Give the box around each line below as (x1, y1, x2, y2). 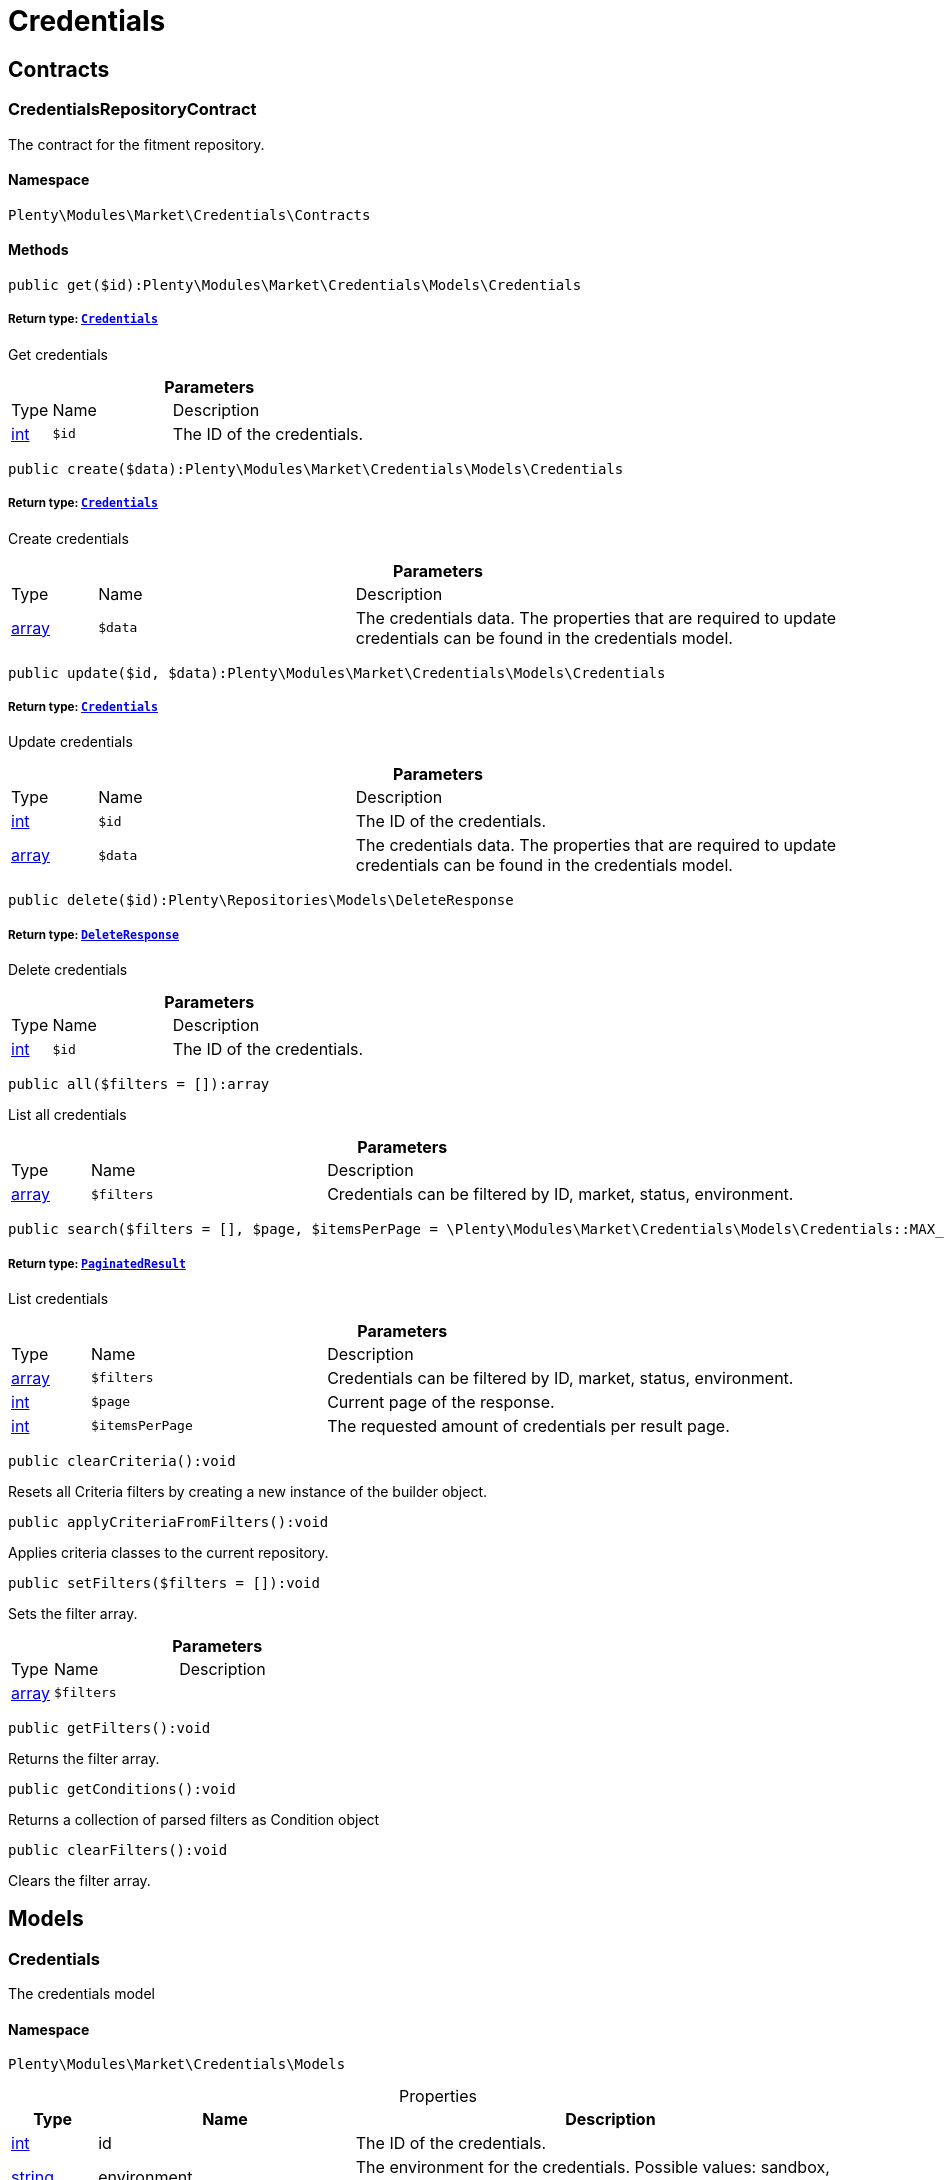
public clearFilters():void (8, 1841, 228, 1858)
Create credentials (8, 529, 129, 547)
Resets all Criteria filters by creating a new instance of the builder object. (8, 1482, 488, 1500)
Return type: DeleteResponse (8, 927, 179, 942)
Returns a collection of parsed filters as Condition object (8, 1810, 380, 1828)
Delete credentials (8, 961, 128, 979)
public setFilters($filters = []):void (8, 1574, 320, 1591)
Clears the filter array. (8, 1871, 151, 1889)
